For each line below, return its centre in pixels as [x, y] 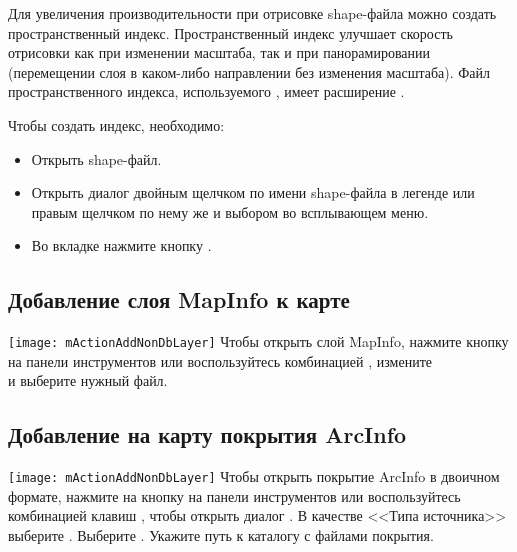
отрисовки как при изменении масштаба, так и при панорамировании [219, 52]
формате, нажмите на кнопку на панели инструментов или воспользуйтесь [234, 495]
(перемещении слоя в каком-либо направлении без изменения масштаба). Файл [249, 71]
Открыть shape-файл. [96, 158]
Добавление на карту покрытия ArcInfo [207, 434]
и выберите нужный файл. [88, 380]
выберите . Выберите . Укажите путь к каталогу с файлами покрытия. [221, 535]
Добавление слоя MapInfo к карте [179, 299]
